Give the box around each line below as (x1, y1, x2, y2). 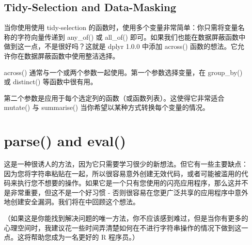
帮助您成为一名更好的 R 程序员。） (31, 232, 139, 242)
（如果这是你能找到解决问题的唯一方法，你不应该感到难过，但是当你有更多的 (4, 213, 248, 223)
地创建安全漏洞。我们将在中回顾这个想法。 (4, 197, 140, 207)
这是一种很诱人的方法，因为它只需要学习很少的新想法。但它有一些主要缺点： (4, 159, 248, 169)
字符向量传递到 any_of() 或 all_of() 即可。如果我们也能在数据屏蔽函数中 (17, 31, 246, 42)
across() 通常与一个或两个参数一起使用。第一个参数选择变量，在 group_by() (4, 67, 243, 77)
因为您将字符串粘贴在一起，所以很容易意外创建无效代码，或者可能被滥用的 (4, 168, 241, 178)
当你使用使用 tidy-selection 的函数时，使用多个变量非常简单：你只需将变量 (4, 22, 238, 32)
